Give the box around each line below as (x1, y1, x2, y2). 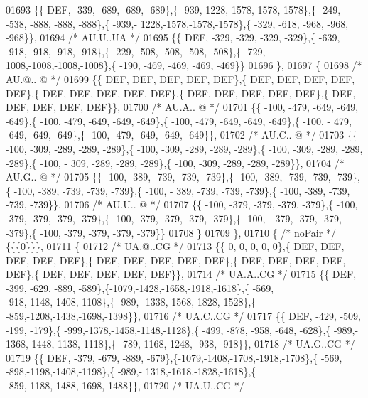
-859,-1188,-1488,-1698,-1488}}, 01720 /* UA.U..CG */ (6, 378, 244, 393)
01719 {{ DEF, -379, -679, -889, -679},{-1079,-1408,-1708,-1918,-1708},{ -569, (6, 350, 342, 365)
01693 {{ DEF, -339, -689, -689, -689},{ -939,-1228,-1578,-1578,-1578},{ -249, (6, 2, 341, 16)
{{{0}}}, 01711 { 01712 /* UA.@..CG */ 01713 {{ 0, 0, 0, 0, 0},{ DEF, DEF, (6, 239, 345, 254)
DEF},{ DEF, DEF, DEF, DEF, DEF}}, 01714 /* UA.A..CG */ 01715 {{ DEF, (6, 267, 357, 281)
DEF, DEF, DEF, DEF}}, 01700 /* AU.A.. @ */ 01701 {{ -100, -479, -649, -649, (6, 99, 359, 114)
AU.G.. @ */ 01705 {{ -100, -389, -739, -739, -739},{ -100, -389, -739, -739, (6, 169, 331, 184)
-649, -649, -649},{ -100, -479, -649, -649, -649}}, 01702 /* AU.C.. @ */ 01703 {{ (6, 127, 357, 142)
